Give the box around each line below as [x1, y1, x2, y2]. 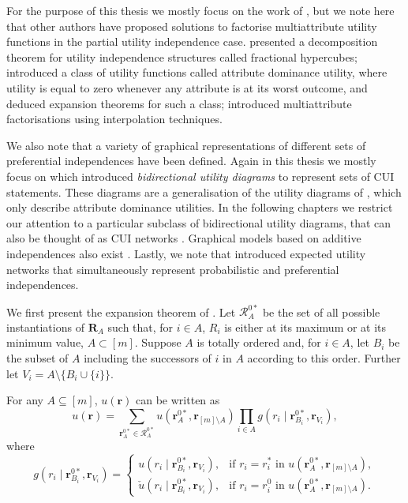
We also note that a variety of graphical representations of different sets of [6, 137, 366, 153]
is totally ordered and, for [197, 334, 321, 351]
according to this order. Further [247, 349, 401, 366]
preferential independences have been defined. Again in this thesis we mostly [6, 152, 376, 169]
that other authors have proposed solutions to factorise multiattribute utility [6, 17, 377, 34]
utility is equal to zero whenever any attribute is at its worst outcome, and [6, 79, 368, 96]
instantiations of [6, 318, 84, 335]
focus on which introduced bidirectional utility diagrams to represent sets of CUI [6, 167, 395, 184]
